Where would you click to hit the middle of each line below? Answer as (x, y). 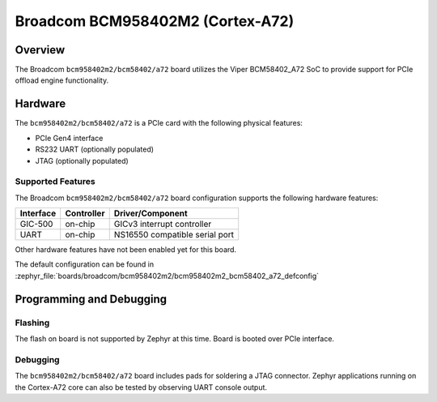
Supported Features (55, 182)
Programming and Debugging (91, 299)
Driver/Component (151, 213)
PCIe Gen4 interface (69, 138)
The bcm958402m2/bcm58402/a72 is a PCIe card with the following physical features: (159, 123)
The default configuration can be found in (84, 264)
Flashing (32, 323)
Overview (40, 50)
